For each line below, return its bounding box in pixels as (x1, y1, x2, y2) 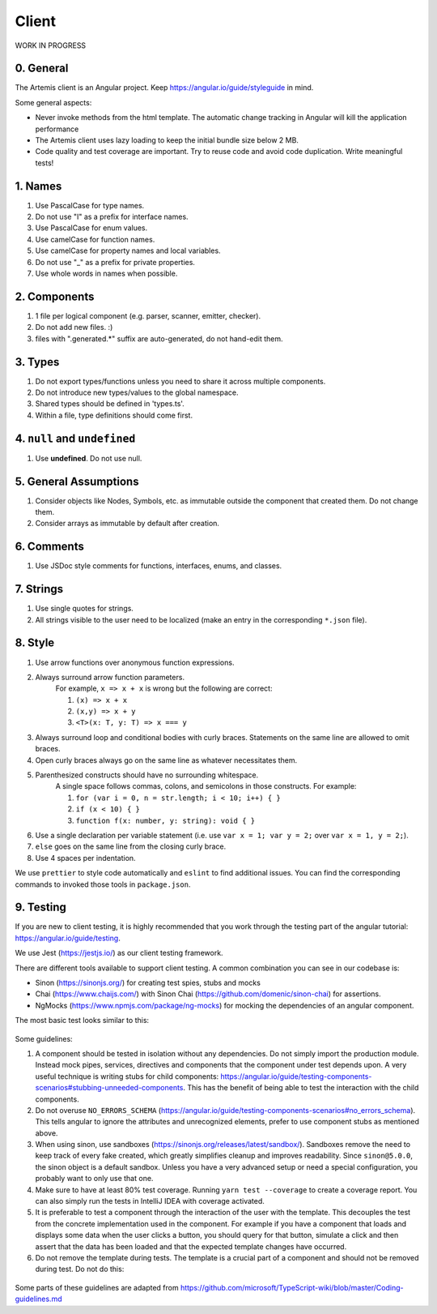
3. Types (15, 355, 60, 369)
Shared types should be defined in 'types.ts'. (35, 399, 185, 409)
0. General (15, 62, 69, 75)
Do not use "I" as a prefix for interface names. (35, 212, 189, 222)
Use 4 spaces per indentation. (35, 853, 137, 862)
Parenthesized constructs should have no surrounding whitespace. (35, 770, 259, 780)
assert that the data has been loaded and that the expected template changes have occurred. (35, 1241, 347, 1252)
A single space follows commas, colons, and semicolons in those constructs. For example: (55, 781, 357, 791)
